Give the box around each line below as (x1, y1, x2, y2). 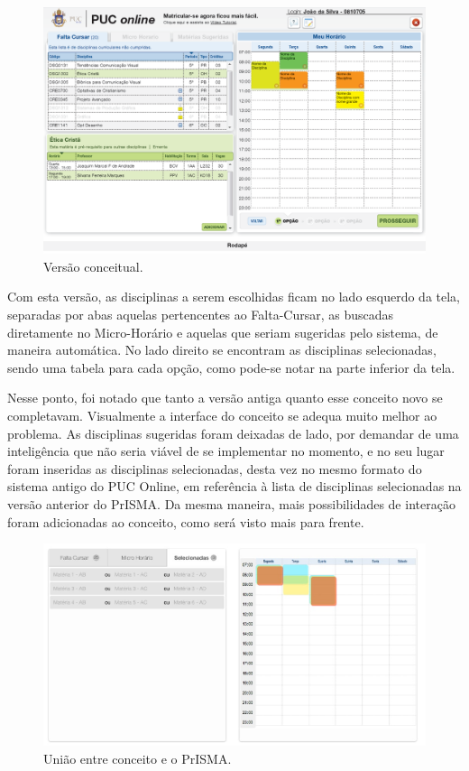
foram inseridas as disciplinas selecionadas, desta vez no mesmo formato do (7, 459, 422, 478)
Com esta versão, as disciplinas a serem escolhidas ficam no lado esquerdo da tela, (7, 287, 461, 306)
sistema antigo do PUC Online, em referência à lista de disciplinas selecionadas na (7, 477, 462, 496)
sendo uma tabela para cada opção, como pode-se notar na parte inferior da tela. (7, 358, 455, 376)
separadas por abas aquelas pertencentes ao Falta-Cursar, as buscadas (7, 305, 394, 324)
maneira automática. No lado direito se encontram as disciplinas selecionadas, (7, 340, 437, 359)
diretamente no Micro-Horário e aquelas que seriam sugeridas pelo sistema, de (7, 322, 438, 341)
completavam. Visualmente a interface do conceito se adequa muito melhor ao (7, 406, 437, 425)
